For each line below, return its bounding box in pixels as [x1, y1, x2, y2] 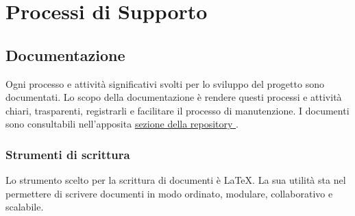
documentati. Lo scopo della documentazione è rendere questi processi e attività [5, 90, 342, 104]
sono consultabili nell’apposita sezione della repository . [5, 117, 239, 131]
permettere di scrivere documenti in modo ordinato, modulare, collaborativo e [5, 186, 333, 200]
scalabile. [5, 200, 44, 214]
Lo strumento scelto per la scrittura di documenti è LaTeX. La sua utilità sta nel [5, 173, 346, 187]
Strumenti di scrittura [5, 145, 130, 163]
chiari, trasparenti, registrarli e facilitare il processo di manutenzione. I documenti [5, 103, 350, 117]
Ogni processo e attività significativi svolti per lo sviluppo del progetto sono [5, 76, 324, 91]
